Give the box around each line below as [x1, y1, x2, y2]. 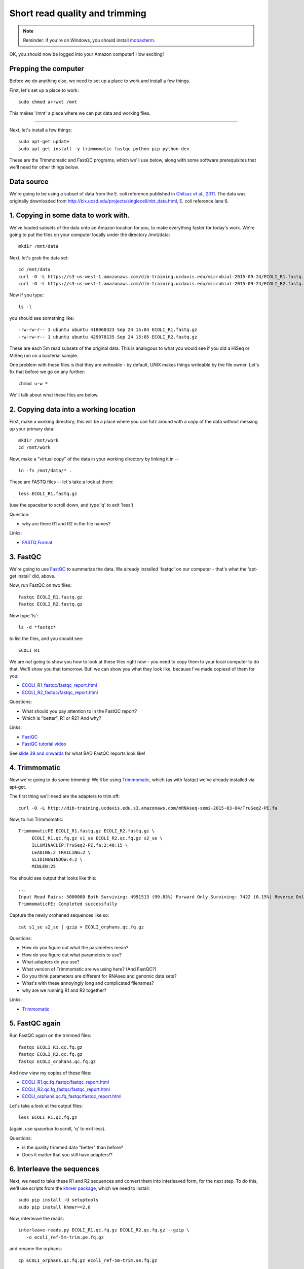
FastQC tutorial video [22, 741, 66, 747]
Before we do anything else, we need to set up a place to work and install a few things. [9, 78, 191, 84]
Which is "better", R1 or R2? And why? [22, 715, 101, 721]
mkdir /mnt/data [18, 244, 59, 249]
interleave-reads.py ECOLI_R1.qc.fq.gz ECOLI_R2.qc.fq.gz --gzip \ [18, 1227, 189, 1233]
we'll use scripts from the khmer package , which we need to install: [9, 1185, 150, 1191]
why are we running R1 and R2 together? [22, 987, 106, 993]
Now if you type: [9, 292, 44, 298]
